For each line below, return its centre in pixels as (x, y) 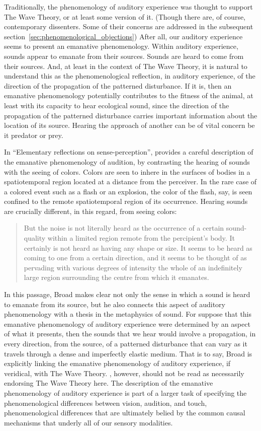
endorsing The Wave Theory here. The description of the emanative (109, 383)
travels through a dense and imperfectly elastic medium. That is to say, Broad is (128, 353)
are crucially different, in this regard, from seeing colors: (91, 211)
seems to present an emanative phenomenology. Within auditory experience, (121, 46)
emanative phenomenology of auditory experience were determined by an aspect (127, 324)
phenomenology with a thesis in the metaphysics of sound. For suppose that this (128, 314)
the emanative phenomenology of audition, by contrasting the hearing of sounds (127, 161)
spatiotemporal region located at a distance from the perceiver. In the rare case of (130, 182)
